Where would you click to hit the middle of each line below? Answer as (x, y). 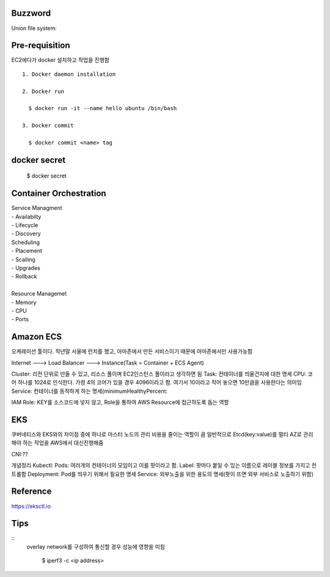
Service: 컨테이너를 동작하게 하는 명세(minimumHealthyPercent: (90, 391)
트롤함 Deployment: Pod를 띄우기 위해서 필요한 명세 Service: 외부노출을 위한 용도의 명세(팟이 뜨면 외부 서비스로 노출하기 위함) (163, 474)
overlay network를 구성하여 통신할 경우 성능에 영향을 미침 (96, 546)
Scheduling (25, 242)
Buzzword (31, 13)
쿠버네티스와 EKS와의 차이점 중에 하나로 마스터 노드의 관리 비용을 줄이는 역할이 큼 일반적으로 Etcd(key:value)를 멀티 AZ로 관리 (162, 434)
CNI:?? (20, 454)
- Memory (24, 302)
